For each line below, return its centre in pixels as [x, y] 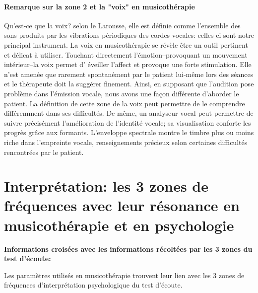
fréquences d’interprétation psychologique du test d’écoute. [93, 285]
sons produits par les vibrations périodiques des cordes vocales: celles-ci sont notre [129, 35]
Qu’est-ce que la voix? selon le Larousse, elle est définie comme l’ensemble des [122, 25]
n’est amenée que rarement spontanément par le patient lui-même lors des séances [129, 74]
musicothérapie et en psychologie [119, 225]
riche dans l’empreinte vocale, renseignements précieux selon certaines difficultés [126, 142]
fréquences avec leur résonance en [122, 205]
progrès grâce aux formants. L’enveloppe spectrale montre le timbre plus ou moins [129, 132]
